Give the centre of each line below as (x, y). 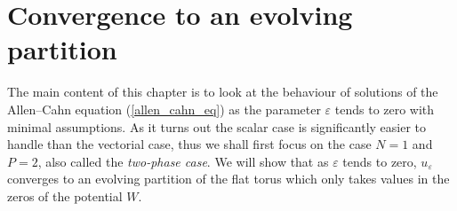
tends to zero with (385, 109)
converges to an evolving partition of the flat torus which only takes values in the (228, 179)
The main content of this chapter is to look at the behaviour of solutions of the (223, 92)
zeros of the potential (65, 195)
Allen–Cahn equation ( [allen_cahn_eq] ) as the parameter (164, 109)
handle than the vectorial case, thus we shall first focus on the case (189, 144)
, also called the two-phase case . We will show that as (183, 161)
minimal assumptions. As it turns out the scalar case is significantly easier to (217, 126)
